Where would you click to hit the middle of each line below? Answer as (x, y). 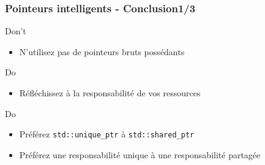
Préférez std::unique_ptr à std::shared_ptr (107, 134)
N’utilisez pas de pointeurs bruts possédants (102, 51)
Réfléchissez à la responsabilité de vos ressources (110, 93)
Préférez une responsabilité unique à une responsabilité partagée (140, 154)
